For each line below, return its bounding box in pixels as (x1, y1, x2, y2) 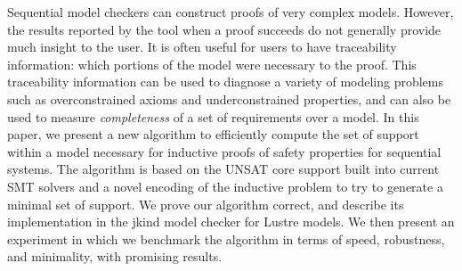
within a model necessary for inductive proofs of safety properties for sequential (7, 142, 442, 160)
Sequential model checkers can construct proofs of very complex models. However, (7, 3, 454, 21)
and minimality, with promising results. (7, 247, 223, 266)
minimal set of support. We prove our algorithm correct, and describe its (7, 194, 404, 213)
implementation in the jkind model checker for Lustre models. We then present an (7, 212, 455, 231)
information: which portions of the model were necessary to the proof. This (7, 54, 417, 73)
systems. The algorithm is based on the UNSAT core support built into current (7, 160, 440, 178)
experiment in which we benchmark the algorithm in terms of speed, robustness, (7, 229, 445, 248)
